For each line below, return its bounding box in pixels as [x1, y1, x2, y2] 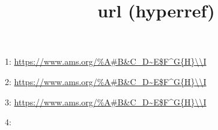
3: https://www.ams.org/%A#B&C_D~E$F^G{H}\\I [5, 95, 207, 108]
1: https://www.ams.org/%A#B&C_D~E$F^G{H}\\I [5, 55, 207, 68]
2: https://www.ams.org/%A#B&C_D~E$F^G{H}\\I [5, 75, 207, 87]
